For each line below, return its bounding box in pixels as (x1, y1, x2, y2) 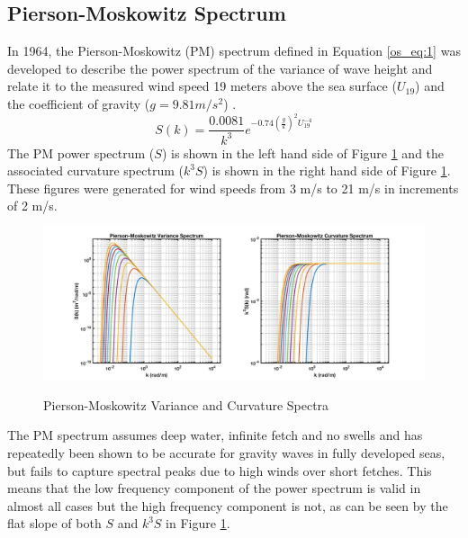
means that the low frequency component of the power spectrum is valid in (7, 479, 421, 498)
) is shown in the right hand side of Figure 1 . (202, 161, 451, 180)
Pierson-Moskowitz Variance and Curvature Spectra (43, 395, 329, 414)
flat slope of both (7, 514, 102, 533)
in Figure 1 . (166, 514, 230, 533)
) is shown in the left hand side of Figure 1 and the (161, 143, 445, 162)
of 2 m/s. (7, 196, 58, 215)
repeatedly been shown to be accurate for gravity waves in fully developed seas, (7, 444, 445, 462)
